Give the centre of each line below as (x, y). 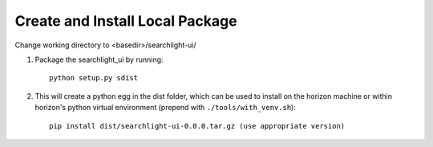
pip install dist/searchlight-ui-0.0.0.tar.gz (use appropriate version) (197, 126)
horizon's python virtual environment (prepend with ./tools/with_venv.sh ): (165, 108)
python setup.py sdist (94, 78)
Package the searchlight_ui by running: (99, 59)
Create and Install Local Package (126, 21)
